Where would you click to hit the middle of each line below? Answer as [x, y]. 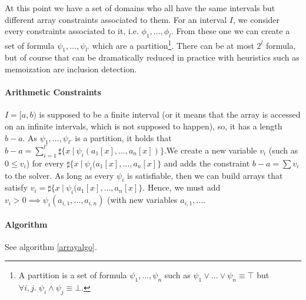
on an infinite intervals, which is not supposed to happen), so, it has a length [144, 126]
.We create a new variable [210, 150]
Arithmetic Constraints [53, 92]
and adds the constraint [207, 163]
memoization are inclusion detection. [71, 69]
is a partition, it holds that [123, 137]
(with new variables [142, 200]
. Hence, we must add [182, 187]
